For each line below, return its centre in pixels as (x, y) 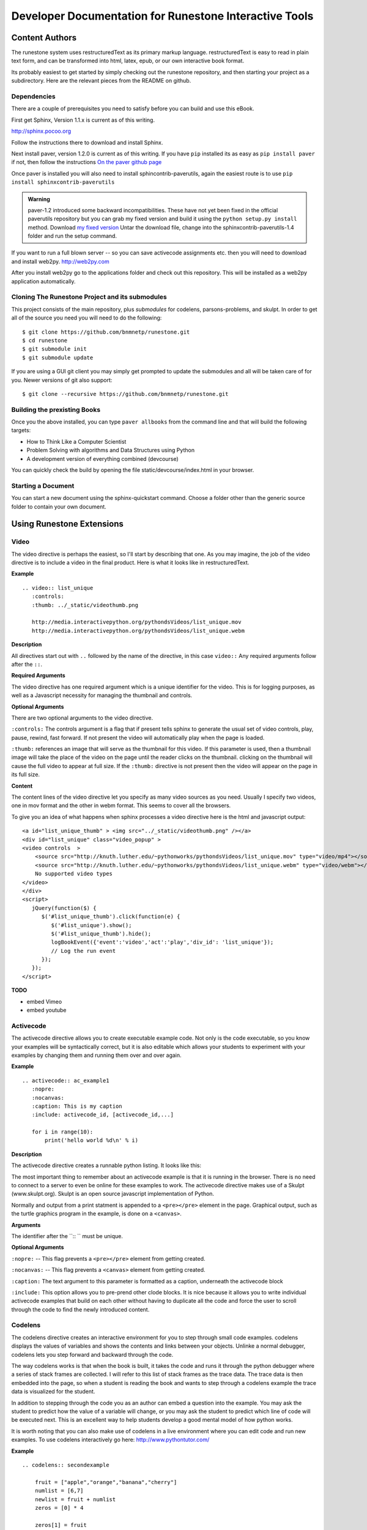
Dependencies (34, 96)
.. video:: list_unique (58, 588)
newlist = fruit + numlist (75, 1499)
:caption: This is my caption (77, 1106)
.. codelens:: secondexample (66, 1465)
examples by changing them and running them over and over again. (96, 1055)
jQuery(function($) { (64, 908)
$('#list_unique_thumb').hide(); (101, 934)
